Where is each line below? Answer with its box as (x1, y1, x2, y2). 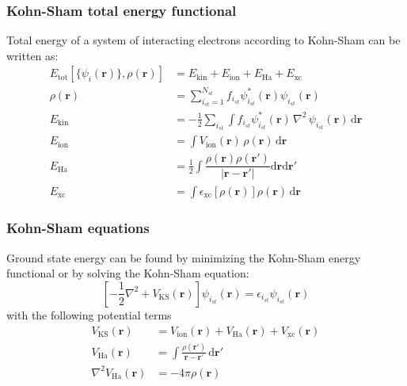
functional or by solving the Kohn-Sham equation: (6, 265, 249, 281)
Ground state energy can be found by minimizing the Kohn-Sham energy (6, 249, 361, 266)
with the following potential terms (6, 306, 172, 323)
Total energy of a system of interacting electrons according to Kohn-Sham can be (6, 32, 401, 48)
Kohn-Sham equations (6, 218, 150, 238)
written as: (6, 47, 59, 63)
